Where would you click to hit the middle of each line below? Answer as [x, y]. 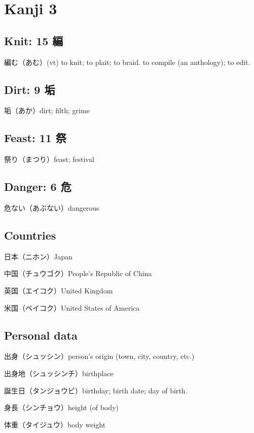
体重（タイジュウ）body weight [55, 424]
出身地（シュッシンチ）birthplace [59, 373]
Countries [30, 235]
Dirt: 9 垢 [30, 89]
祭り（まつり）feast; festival [49, 159]
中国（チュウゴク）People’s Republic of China [78, 273]
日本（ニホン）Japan [38, 256]
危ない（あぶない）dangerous [52, 207]
